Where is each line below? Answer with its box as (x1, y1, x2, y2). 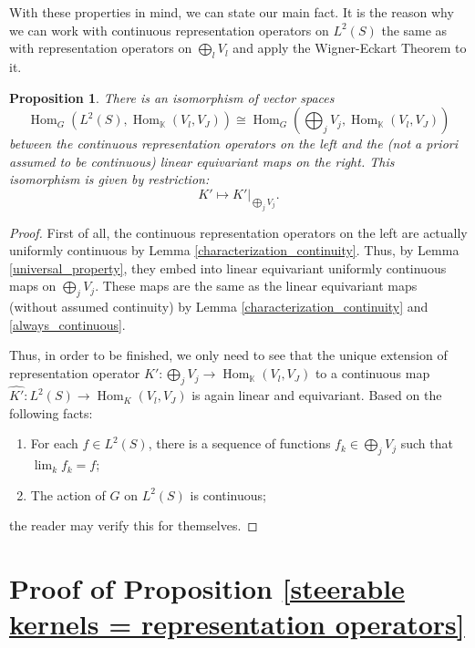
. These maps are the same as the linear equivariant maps (95, 276, 418, 295)
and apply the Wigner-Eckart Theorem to (232, 38, 467, 57)
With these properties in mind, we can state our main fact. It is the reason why (9, 3, 454, 21)
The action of (30, 485, 106, 504)
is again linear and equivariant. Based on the (191, 386, 442, 405)
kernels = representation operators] (9, 605, 465, 643)
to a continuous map (315, 364, 430, 383)
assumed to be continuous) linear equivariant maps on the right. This (9, 151, 395, 170)
